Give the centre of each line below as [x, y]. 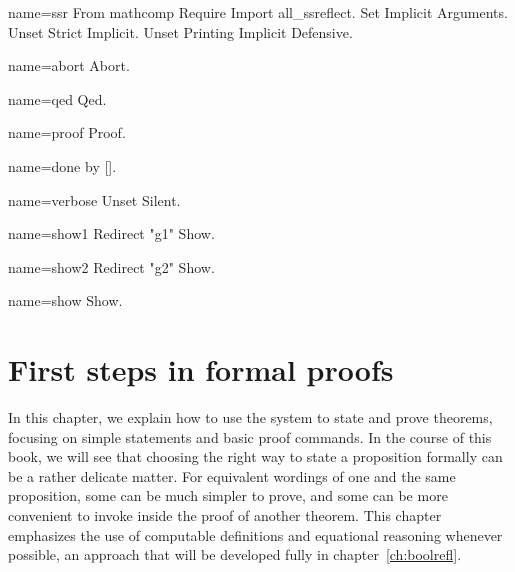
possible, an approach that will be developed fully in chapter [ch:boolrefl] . [235, 554]
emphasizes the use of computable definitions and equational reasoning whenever [255, 534]
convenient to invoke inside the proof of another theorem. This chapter [225, 515]
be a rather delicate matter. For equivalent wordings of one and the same [232, 475]
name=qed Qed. [57, 98]
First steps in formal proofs [201, 369]
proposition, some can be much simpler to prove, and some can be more [228, 495]
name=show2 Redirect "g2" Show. [111, 266]
